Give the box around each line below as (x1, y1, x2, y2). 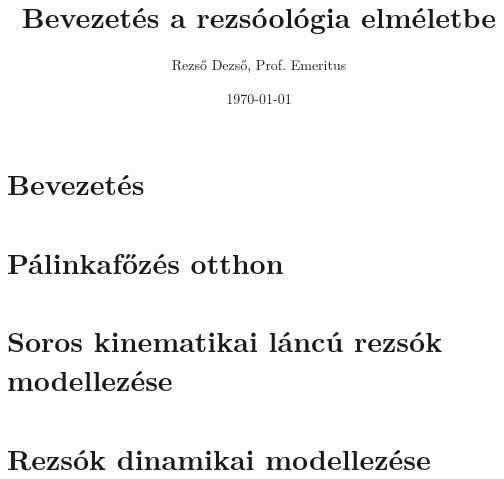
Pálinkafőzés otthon (7, 241, 284, 282)
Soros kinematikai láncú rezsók (7, 320, 443, 361)
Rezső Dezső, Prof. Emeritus (171, 54, 347, 75)
